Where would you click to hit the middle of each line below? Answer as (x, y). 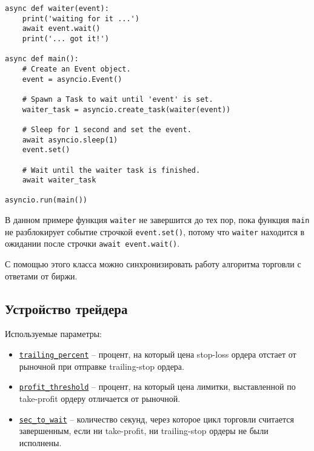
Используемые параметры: (53, 334)
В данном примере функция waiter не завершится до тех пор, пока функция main (157, 220)
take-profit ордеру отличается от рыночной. (100, 398)
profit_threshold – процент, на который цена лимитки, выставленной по (157, 386)
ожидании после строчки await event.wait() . (92, 243)
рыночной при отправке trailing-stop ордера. (102, 366)
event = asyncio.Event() (72, 79)
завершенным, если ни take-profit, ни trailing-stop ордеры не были (144, 431)
